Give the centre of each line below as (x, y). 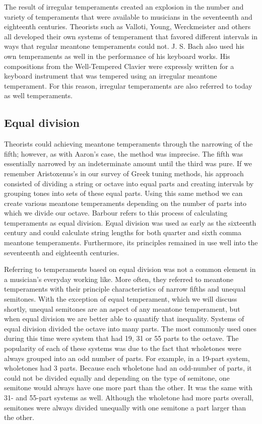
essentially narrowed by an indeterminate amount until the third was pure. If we (128, 163)
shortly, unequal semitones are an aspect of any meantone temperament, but (122, 308)
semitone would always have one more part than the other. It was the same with (128, 387)
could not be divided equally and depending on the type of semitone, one (117, 377)
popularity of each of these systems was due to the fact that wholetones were (123, 348)
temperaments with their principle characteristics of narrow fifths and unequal (125, 289)
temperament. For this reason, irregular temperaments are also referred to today (128, 85)
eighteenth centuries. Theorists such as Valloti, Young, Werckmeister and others (127, 26)
